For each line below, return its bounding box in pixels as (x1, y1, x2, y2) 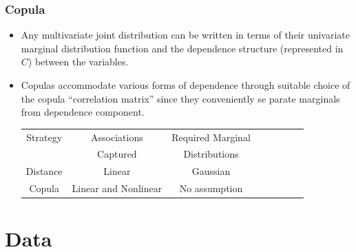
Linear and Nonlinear (72, 181, 163, 196)
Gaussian (191, 164, 231, 178)
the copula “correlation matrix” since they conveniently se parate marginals (21, 91, 340, 105)
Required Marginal (171, 129, 251, 144)
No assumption (179, 181, 243, 196)
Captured (97, 147, 137, 161)
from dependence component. (21, 105, 145, 119)
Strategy (26, 129, 63, 144)
